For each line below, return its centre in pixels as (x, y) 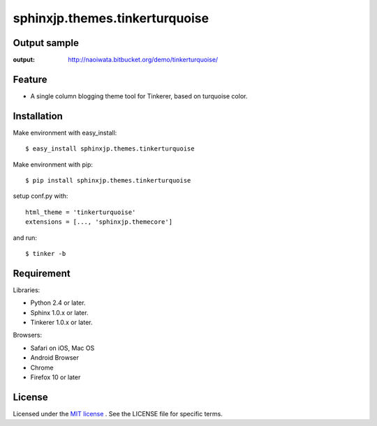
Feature (30, 79)
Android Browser (55, 358)
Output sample (46, 43)
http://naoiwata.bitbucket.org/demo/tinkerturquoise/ (143, 60)
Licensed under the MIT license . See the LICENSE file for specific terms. (118, 413)
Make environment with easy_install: (65, 132)
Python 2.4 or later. (58, 303)
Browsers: (28, 335)
